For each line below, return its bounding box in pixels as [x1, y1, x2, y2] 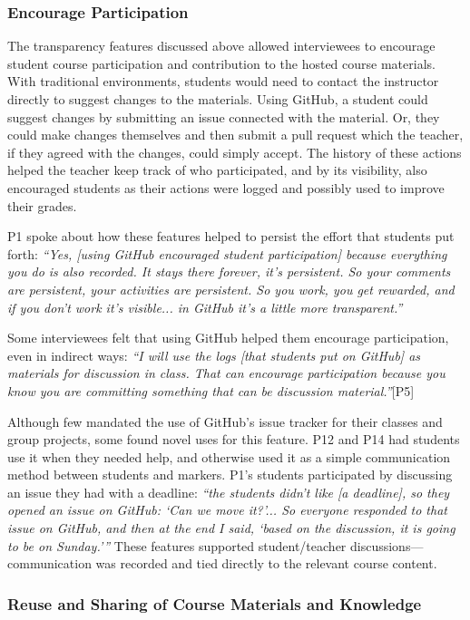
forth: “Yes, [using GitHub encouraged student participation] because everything [7, 244, 447, 263]
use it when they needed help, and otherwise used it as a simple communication [7, 447, 451, 466]
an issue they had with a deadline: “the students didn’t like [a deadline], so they [7, 482, 450, 501]
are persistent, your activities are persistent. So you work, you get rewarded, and [7, 279, 455, 298]
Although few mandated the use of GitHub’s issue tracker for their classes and [7, 412, 443, 431]
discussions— [349, 536, 424, 555]
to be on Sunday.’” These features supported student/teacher [7, 536, 347, 555]
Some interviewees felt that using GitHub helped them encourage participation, [7, 328, 449, 347]
